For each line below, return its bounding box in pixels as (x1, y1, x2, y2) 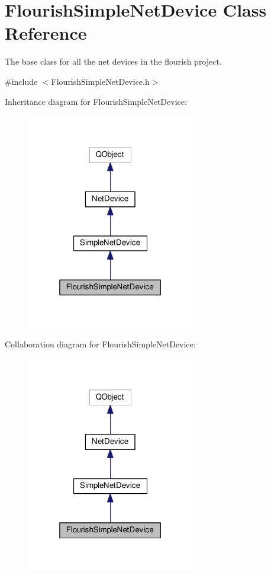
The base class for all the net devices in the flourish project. (5, 55, 222, 68)
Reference (5, 21, 87, 45)
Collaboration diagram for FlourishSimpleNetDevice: (5, 337, 196, 350)
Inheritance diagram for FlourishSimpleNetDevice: (5, 95, 187, 107)
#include (5, 75, 38, 87)
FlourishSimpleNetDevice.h (51, 75, 150, 87)
